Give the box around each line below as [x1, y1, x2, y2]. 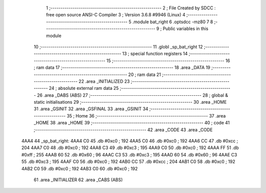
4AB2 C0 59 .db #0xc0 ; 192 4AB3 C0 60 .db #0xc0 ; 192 [21, 165, 138, 171]
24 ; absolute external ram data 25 [49, 85, 119, 91]
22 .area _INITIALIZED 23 [78, 78, 130, 84]
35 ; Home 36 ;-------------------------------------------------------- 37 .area [66, 113, 226, 118]
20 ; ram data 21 [128, 72, 161, 77]
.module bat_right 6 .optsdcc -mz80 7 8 [132, 19, 213, 25]
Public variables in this [163, 26, 209, 32]
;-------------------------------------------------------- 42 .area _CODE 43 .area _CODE [33, 126, 213, 133]
